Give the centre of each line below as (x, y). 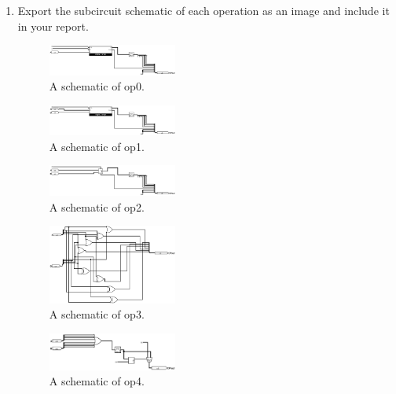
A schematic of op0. (97, 86)
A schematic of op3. (97, 314)
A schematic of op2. (97, 206)
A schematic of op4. (97, 381)
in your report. (53, 26)
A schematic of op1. (97, 146)
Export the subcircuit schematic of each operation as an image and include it (203, 10)
